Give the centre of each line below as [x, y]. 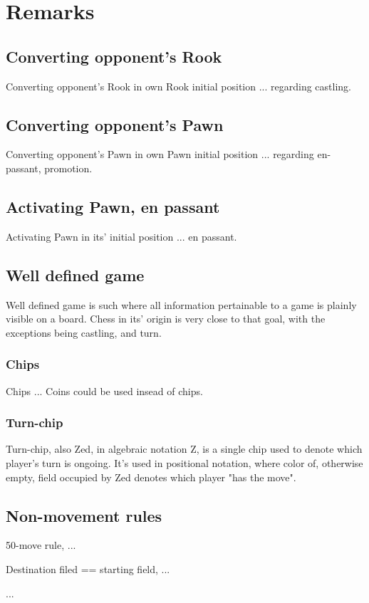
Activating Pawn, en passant [113, 206]
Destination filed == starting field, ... [88, 568]
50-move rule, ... [41, 545]
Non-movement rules [84, 515]
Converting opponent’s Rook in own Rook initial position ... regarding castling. [178, 86]
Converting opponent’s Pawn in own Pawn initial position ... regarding [160, 154]
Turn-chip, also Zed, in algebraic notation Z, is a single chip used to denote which [184, 449]
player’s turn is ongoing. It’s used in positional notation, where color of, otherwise [184, 462]
